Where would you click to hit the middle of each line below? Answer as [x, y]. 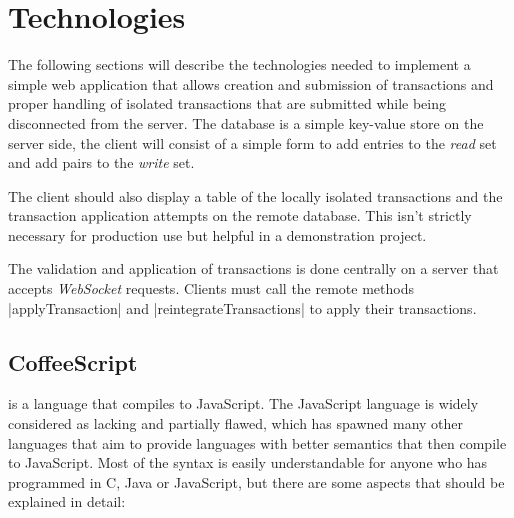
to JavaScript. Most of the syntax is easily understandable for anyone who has [248, 462]
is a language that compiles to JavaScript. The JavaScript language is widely [243, 403]
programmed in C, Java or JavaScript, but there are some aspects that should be [256, 481]
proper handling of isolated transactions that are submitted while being [227, 103]
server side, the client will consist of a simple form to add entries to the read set [252, 142]
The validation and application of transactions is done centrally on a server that [253, 268]
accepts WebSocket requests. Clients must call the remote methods [211, 288]
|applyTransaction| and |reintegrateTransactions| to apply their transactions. [242, 307]
